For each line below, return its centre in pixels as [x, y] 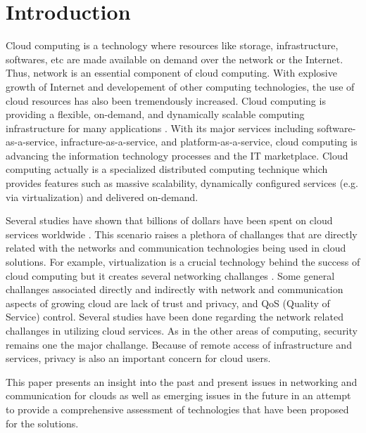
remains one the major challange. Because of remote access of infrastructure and [179, 344]
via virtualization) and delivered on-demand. [102, 196]
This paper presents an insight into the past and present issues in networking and [182, 381]
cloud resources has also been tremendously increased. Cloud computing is [166, 100]
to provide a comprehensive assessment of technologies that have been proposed [177, 409]
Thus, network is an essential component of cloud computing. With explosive [171, 73]
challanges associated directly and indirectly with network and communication [175, 289]
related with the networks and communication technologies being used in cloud [176, 248]
